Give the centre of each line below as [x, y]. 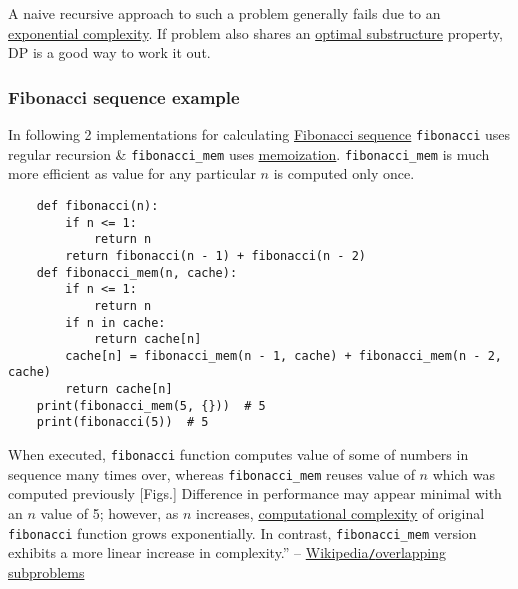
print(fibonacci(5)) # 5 [122, 422]
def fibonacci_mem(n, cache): [137, 272]
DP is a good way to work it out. [109, 52]
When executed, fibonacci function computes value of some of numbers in [238, 454]
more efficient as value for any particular [132, 173]
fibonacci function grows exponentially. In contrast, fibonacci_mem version [242, 532]
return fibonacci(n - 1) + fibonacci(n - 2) [215, 255]
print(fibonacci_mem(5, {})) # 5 [151, 405]
